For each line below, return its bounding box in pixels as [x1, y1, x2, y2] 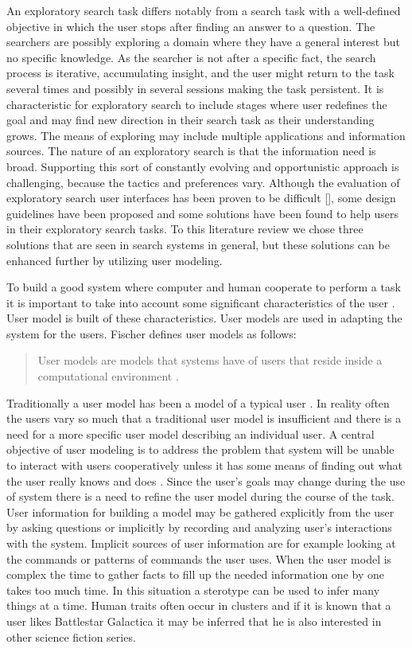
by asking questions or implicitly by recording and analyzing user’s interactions [6, 519, 392, 536]
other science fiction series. [6, 628, 136, 645]
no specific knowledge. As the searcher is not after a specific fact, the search [6, 49, 376, 65]
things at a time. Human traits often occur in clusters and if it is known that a [6, 597, 391, 614]
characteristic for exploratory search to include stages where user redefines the [6, 96, 387, 112]
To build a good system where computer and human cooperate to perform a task [6, 279, 401, 295]
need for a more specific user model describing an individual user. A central [6, 425, 375, 442]
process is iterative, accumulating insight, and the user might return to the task [6, 64, 395, 81]
